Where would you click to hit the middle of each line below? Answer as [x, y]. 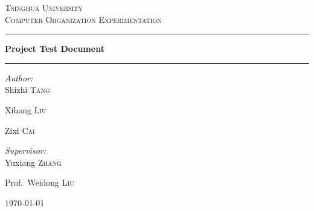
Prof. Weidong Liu [40, 182]
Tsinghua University [44, 7]
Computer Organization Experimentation [83, 19]
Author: [19, 77]
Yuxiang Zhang [33, 162]
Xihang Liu [26, 109]
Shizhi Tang [27, 90]
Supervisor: [25, 150]
